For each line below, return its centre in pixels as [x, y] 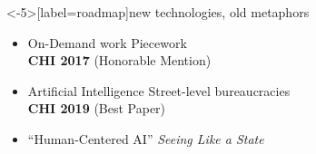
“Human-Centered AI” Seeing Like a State [146, 138]
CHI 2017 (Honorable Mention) [119, 60]
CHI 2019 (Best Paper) [97, 108]
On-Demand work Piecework [107, 42]
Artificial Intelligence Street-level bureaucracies [159, 90]
